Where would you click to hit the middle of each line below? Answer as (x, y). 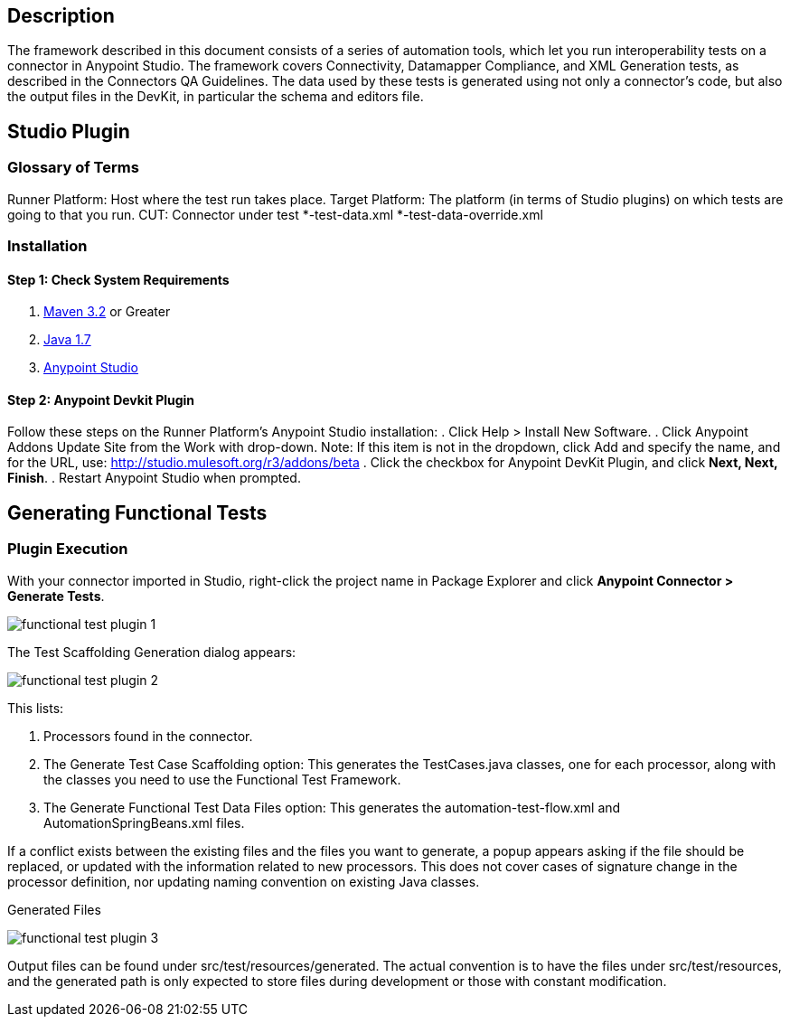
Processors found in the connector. (148, 736)
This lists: (36, 708)
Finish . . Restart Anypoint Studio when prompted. (154, 478)
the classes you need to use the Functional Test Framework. (222, 779)
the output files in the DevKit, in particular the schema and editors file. (216, 97)
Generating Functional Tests (137, 512)
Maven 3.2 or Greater (107, 312)
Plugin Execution (68, 549)
